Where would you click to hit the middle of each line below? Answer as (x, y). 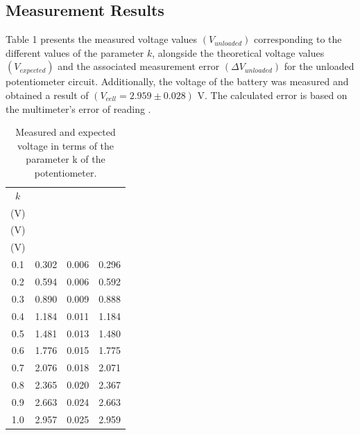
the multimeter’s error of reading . (78, 108)
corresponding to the (298, 39)
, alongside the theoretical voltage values (238, 52)
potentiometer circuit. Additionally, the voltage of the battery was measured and (177, 81)
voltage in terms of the (66, 145)
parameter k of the (66, 159)
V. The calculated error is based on (272, 95)
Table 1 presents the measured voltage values (102, 39)
